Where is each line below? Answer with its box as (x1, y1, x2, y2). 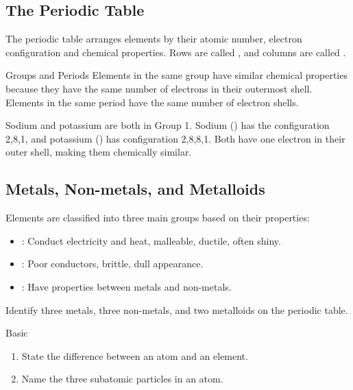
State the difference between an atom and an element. (21, 348, 248, 363)
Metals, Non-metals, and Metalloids (5, 178, 265, 199)
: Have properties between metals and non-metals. (21, 279, 232, 293)
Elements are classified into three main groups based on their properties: (5, 210, 310, 225)
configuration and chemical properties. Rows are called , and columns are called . (5, 45, 346, 59)
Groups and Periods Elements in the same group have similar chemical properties (5, 68, 348, 82)
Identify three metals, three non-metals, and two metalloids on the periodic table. (5, 302, 348, 317)
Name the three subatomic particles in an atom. (21, 371, 223, 386)
